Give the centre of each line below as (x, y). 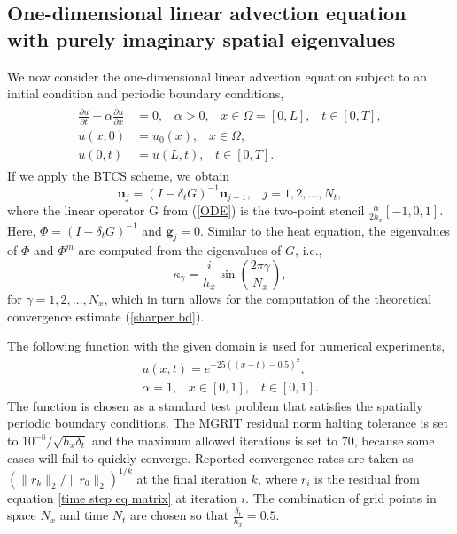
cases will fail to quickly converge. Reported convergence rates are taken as (210, 457)
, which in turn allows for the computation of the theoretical (268, 298)
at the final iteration (192, 478)
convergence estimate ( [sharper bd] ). (106, 316)
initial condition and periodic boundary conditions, (146, 93)
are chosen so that (180, 515)
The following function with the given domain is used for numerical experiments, (226, 346)
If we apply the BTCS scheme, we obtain (119, 175)
